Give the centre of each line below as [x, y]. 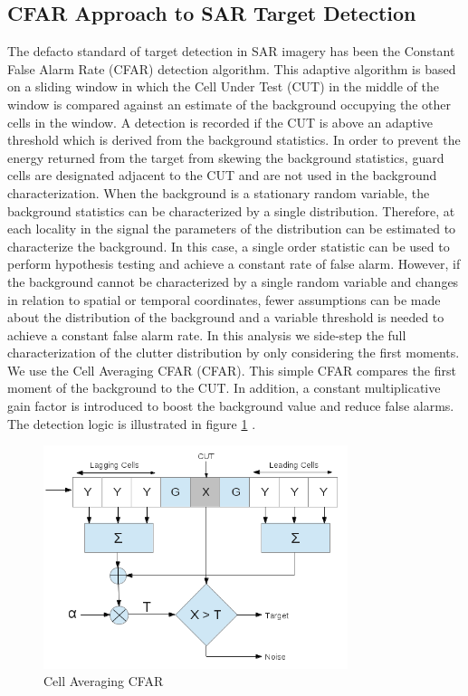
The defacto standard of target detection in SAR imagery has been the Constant [231, 51]
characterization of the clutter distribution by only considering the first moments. [234, 353]
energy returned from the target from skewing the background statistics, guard [226, 157]
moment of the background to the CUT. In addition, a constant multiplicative [224, 388]
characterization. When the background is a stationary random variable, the [219, 192]
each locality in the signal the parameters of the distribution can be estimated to [232, 229]
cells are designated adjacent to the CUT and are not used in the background [222, 175]
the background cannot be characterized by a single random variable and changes [233, 281]
